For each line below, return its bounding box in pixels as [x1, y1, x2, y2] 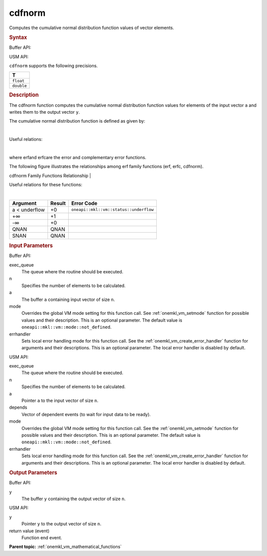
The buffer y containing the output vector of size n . [21, 496, 126, 502]
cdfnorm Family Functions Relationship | [9, 172, 91, 178]
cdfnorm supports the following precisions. [9, 62, 98, 69]
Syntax [9, 34, 27, 41]
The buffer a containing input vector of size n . [21, 297, 115, 302]
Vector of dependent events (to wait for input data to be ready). [21, 411, 151, 417]
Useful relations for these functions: [9, 182, 83, 188]
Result [50, 200, 66, 207]
